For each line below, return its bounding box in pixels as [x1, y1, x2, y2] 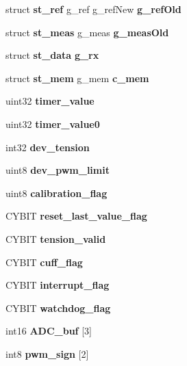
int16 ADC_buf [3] [5, 324, 92, 338]
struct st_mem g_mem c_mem [5, 70, 149, 85]
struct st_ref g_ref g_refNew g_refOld [5, 2, 182, 16]
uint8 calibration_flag [5, 185, 108, 200]
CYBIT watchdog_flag [5, 300, 111, 315]
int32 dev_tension [5, 140, 90, 154]
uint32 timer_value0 [5, 116, 100, 131]
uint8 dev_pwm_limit [5, 163, 110, 177]
